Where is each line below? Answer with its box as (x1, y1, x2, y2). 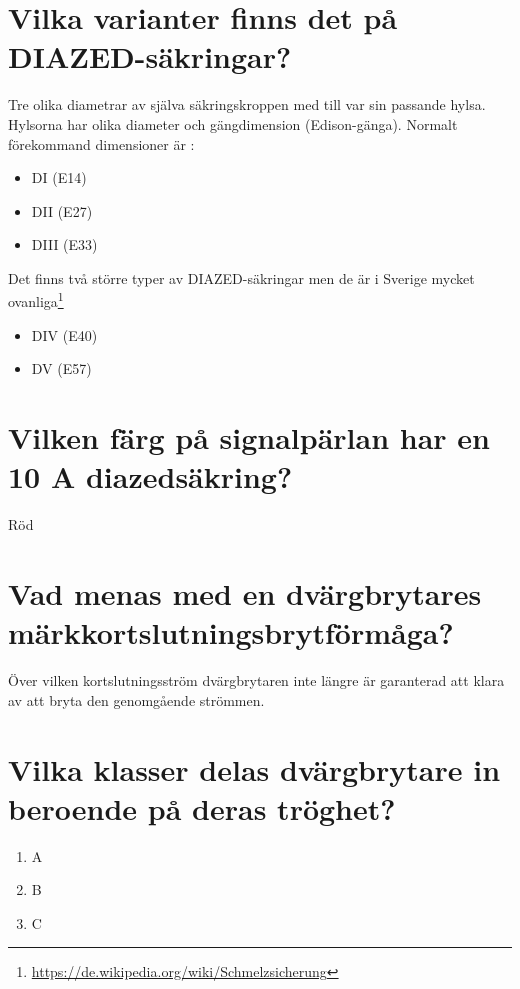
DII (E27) (31, 200, 93, 221)
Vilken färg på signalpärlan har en (8, 417, 490, 458)
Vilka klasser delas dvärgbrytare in (8, 748, 501, 789)
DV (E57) (31, 358, 92, 379)
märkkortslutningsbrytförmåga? (8, 612, 454, 653)
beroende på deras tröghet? (8, 787, 396, 828)
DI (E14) (31, 167, 87, 188)
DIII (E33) (31, 234, 98, 255)
